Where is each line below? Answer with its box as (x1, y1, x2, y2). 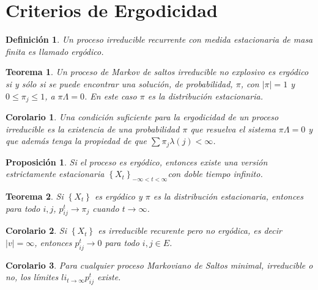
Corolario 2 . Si (6, 224, 67, 237)
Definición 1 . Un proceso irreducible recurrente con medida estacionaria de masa (6, 33, 313, 46)
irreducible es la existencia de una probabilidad (6, 122, 180, 135)
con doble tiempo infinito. (168, 167, 263, 180)
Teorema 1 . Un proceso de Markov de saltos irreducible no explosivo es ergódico (6, 65, 309, 78)
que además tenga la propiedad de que (6, 134, 147, 147)
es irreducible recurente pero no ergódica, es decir (98, 224, 282, 237)
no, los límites (6, 270, 59, 283)
